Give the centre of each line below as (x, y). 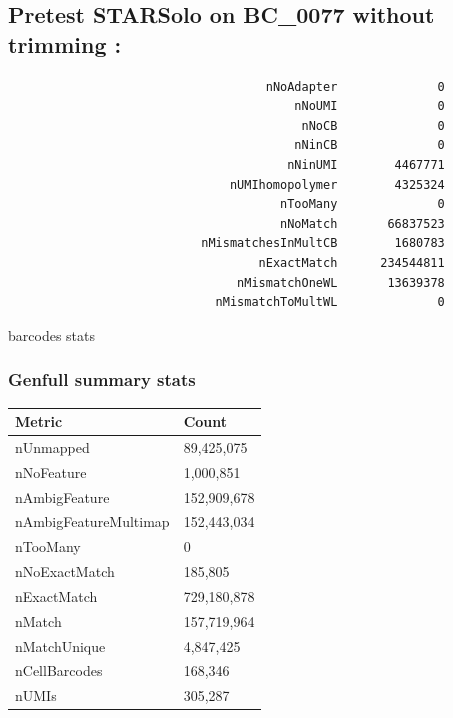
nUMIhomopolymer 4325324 (337, 184)
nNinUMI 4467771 (366, 164)
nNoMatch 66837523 (362, 223)
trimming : (65, 43)
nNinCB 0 (369, 145)
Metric (39, 421)
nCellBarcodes (59, 670)
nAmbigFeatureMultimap (92, 521)
